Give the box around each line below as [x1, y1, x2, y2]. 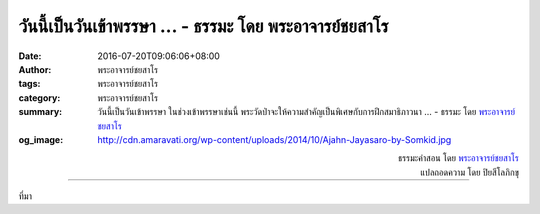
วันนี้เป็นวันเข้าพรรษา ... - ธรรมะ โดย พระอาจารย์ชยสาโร [18, 15, 389, 37]
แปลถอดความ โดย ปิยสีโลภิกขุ [420, 166, 519, 178]
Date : [18, 50, 42, 62]
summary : [18, 106, 63, 118]
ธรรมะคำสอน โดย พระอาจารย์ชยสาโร [397, 152, 519, 164]
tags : [18, 78, 41, 90]
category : [18, 91, 61, 104]
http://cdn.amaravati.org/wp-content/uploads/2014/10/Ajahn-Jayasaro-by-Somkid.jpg [97, 133, 452, 145]
